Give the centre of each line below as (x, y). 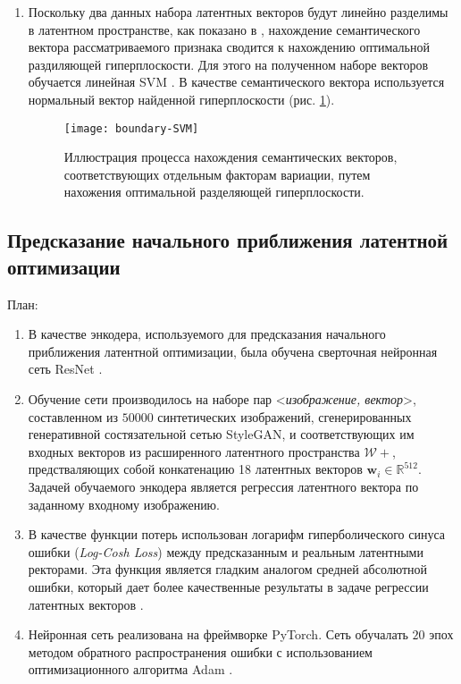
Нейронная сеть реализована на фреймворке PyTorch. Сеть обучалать (218, 634)
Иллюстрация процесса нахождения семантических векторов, (230, 157)
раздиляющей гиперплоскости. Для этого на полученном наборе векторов (228, 64)
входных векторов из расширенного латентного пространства (194, 451)
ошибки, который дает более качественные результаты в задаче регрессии (228, 586)
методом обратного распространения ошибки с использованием (200, 651)
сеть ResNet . (65, 369)
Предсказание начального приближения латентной (228, 240)
